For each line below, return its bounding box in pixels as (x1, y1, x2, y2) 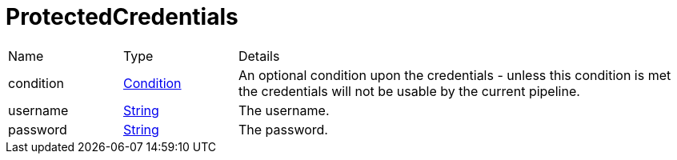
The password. (238, 121, 328, 138)
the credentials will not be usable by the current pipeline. (238, 82, 580, 99)
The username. (238, 102, 330, 118)
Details (238, 47, 280, 64)
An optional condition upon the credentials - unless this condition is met (238, 66, 671, 83)
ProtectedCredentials (6, 3, 238, 30)
